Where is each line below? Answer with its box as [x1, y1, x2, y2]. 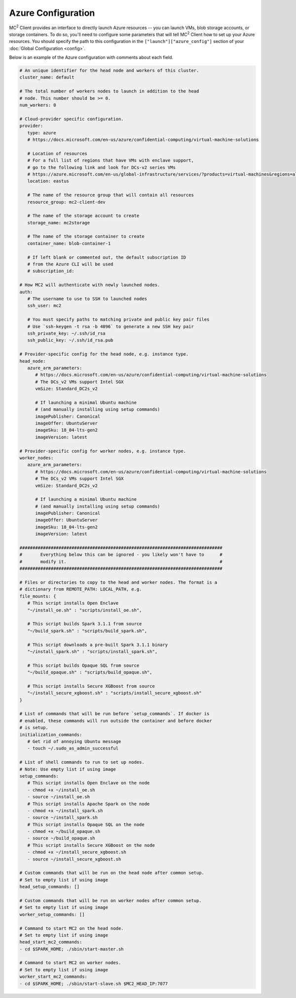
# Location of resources [27, 151, 87, 156]
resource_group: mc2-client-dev [27, 199, 106, 205]
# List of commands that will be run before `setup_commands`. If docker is [19, 711, 210, 717]
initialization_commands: [19, 732, 82, 738]
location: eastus [27, 178, 69, 184]
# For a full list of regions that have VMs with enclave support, [27, 158, 194, 163]
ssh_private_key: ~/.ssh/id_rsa [27, 330, 106, 336]
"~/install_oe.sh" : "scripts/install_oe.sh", [27, 607, 142, 613]
